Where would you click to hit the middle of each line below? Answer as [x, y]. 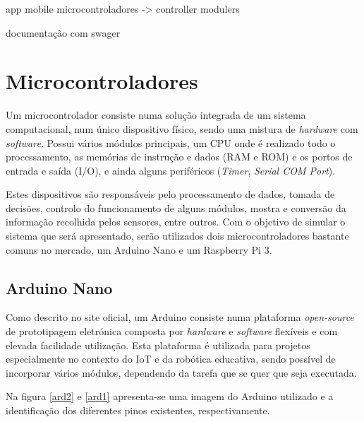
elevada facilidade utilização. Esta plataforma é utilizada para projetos [158, 345]
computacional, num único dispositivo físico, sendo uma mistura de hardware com [182, 128]
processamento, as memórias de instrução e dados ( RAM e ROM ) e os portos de [179, 157]
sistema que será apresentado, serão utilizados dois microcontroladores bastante [177, 236]
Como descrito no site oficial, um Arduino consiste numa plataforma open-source [180, 317]
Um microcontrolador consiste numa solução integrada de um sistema [156, 115]
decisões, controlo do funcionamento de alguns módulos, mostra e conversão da [176, 207]
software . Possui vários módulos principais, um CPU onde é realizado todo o [171, 142]
